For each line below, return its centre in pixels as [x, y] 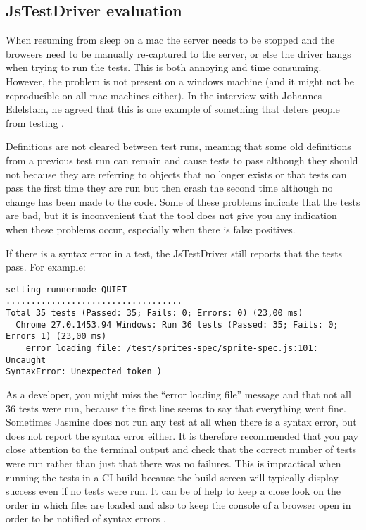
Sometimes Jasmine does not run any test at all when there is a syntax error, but [181, 422]
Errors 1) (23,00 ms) [56, 337]
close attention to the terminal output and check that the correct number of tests [181, 449]
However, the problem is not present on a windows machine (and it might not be [180, 81]
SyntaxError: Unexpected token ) [84, 372]
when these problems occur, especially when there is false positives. [151, 229]
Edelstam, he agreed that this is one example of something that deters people [173, 109]
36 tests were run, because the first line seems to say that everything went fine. [176, 408]
